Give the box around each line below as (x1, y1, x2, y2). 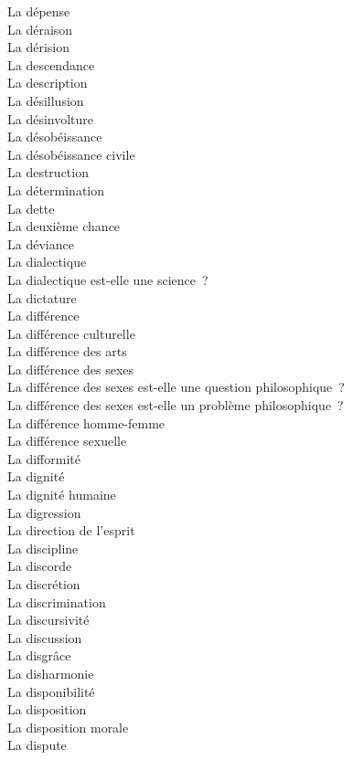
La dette (7, 198, 55, 217)
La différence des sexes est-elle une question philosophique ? (7, 377, 345, 396)
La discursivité (7, 610, 90, 629)
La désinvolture (7, 109, 94, 128)
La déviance (7, 234, 74, 253)
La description (7, 73, 88, 92)
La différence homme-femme (7, 413, 165, 432)
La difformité (7, 449, 80, 468)
